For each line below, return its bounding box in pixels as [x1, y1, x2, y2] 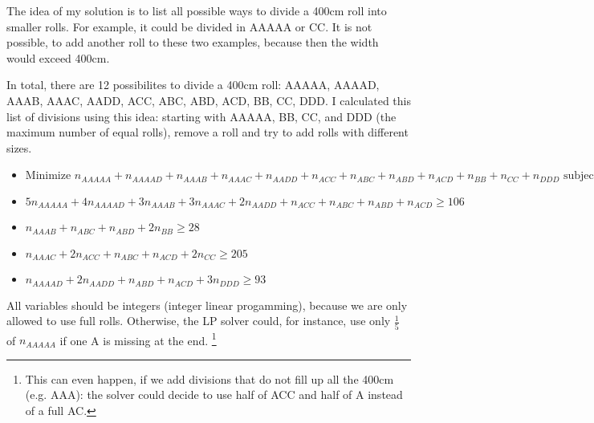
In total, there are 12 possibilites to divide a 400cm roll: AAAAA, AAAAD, [6, 76, 380, 93]
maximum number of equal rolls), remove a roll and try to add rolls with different [6, 124, 409, 140]
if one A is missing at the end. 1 [59, 329, 217, 348]
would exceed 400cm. [6, 49, 110, 66]
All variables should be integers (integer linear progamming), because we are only [6, 296, 408, 313]
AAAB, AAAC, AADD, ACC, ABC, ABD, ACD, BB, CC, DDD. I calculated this [6, 92, 412, 108]
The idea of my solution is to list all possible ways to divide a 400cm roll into [6, 2, 387, 18]
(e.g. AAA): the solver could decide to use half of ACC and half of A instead [25, 386, 403, 403]
